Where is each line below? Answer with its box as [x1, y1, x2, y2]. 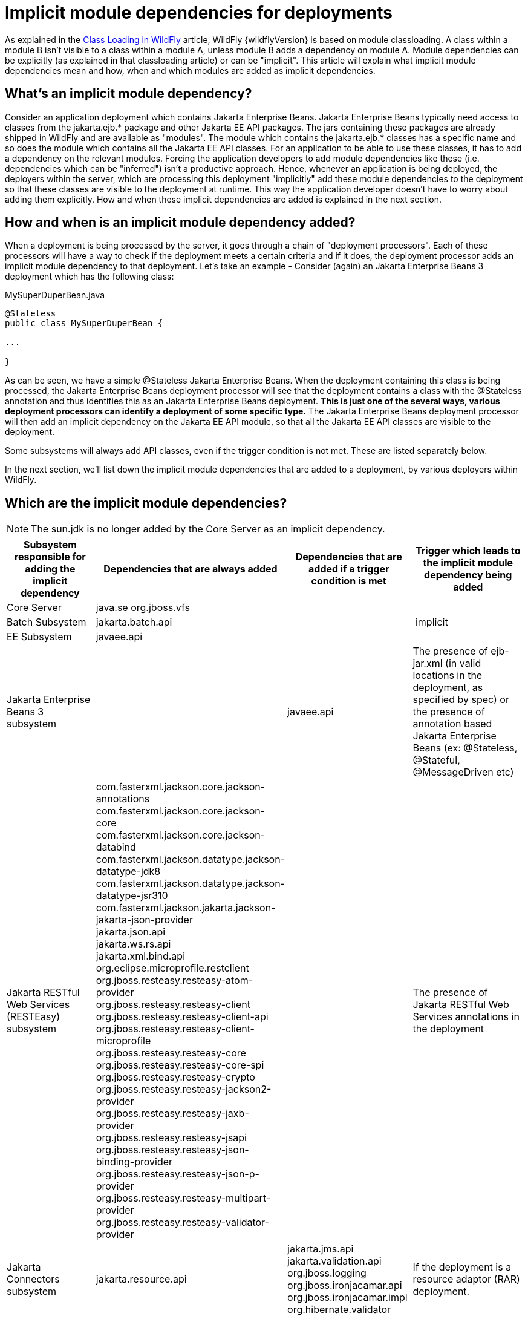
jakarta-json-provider [96, 914, 193, 926]
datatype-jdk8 [96, 865, 161, 878]
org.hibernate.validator [287, 1303, 391, 1316]
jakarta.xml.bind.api [96, 950, 186, 963]
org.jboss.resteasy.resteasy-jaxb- [96, 1107, 249, 1120]
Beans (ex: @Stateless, [412, 742, 518, 754]
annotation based [412, 718, 492, 730]
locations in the [412, 669, 483, 682]
